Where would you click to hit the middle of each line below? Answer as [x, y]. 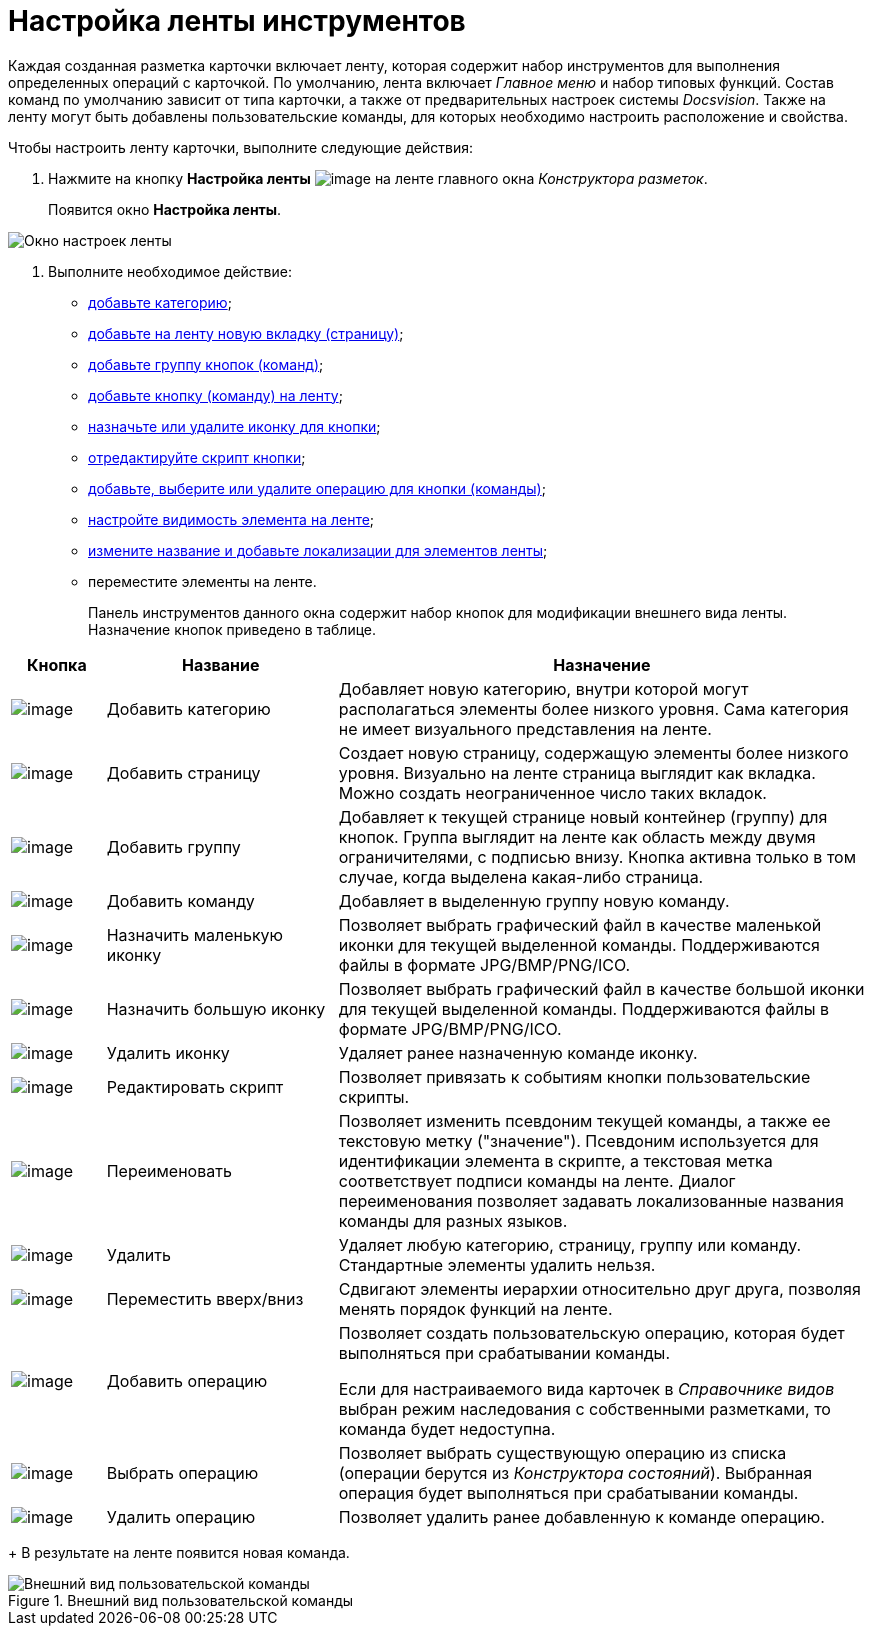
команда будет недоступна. [447, 1428]
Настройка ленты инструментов [237, 21]
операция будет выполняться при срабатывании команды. [568, 1492]
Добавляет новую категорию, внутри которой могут [543, 688]
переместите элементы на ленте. [202, 581]
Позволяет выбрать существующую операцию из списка [562, 1452]
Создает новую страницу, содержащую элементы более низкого [593, 752]
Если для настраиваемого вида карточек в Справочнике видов [586, 1388]
